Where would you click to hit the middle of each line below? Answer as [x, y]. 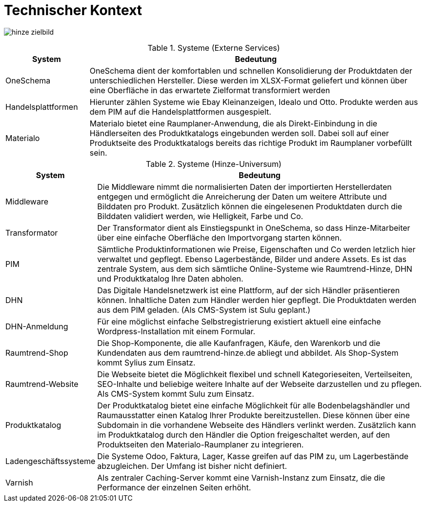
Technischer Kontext [73, 10]
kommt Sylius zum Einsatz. [146, 362]
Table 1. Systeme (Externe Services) [214, 48]
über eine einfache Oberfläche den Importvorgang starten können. [220, 237]
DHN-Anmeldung [37, 326]
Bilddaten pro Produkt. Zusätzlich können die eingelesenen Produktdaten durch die [250, 206]
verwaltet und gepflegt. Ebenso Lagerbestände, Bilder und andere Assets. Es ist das [252, 259]
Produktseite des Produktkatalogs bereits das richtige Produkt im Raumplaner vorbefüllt [251, 143]
